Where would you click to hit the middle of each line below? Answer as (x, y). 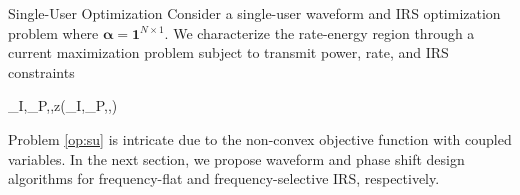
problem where (53, 32)
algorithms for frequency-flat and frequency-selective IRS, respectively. (224, 178)
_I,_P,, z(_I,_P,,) (63, 105)
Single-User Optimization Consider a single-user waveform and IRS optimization (254, 13)
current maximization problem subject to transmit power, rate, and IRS (228, 52)
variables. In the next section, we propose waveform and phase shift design (236, 158)
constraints (41, 71)
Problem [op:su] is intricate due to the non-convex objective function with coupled (260, 138)
